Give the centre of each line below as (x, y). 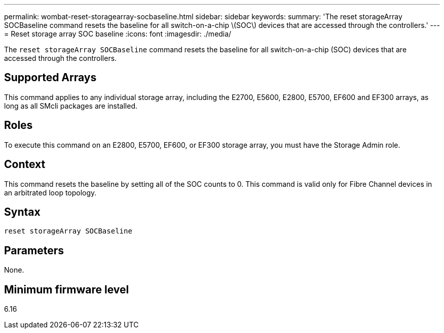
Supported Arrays (50, 78)
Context (25, 164)
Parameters (34, 250)
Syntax (22, 212)
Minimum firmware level (67, 289)
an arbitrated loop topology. (50, 192)
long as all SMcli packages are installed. (71, 106)
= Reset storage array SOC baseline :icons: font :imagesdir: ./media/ (118, 34)
